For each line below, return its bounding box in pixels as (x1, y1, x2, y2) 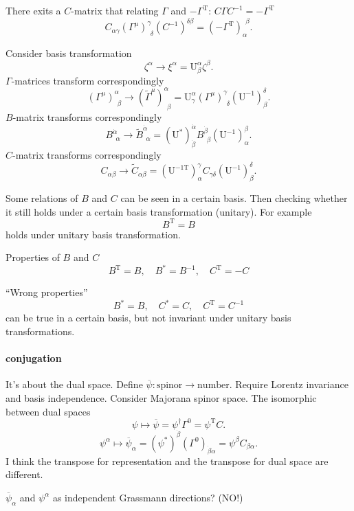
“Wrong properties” (5, 285, 88, 299)
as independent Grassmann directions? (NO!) (52, 490, 243, 504)
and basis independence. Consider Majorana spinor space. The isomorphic (5, 391, 317, 405)
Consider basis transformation (5, 45, 132, 60)
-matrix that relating (71, 3, 159, 17)
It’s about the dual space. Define (5, 377, 143, 391)
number (197, 381, 230, 391)
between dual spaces (5, 404, 91, 418)
